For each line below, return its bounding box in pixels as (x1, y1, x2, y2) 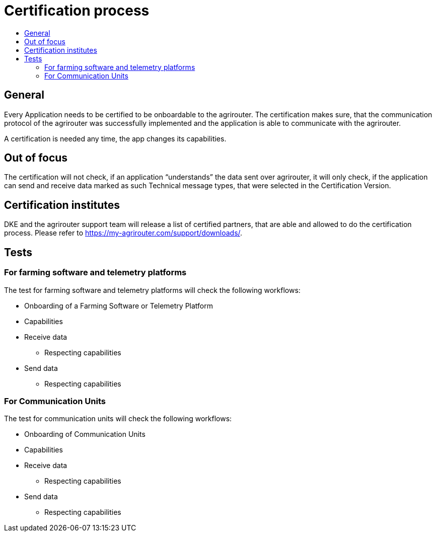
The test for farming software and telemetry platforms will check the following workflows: (4, 285, 301, 294)
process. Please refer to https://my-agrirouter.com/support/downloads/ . (4, 228, 243, 238)
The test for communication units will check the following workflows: (4, 414, 232, 423)
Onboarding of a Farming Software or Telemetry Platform (24, 301, 213, 310)
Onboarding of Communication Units (24, 430, 146, 439)
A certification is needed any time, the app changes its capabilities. (4, 134, 227, 143)
